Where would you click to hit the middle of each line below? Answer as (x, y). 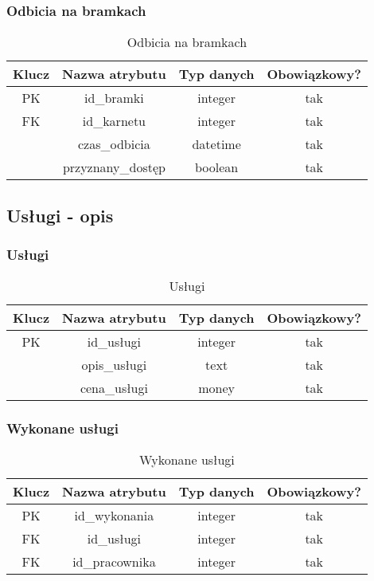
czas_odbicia (114, 144)
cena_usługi (114, 388)
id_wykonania (114, 516)
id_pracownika (114, 562)
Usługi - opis (60, 215)
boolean (217, 167)
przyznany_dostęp (114, 167)
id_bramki (114, 98)
